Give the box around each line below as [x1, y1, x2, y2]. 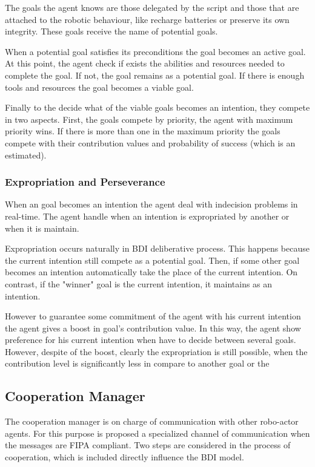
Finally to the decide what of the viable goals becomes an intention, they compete [5, 101, 310, 114]
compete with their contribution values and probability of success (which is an [5, 136, 296, 149]
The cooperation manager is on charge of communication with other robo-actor [5, 415, 299, 428]
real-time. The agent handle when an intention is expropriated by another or [5, 209, 290, 222]
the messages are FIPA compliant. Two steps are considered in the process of [5, 439, 291, 451]
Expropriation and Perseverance [5, 174, 165, 189]
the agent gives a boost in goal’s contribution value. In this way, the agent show [5, 321, 301, 334]
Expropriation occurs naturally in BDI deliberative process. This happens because [5, 242, 310, 255]
